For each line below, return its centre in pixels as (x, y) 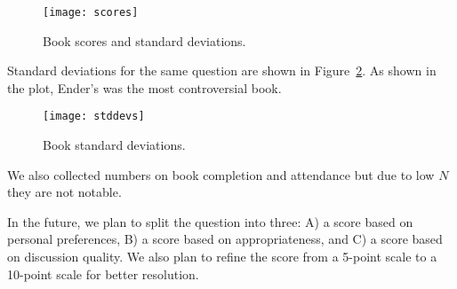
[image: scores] (91, 12)
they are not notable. (64, 192)
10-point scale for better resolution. (103, 273)
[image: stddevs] (94, 117)
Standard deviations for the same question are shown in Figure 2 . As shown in (222, 70)
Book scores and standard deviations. (144, 40)
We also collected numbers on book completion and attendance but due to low (221, 174)
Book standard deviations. (114, 145)
